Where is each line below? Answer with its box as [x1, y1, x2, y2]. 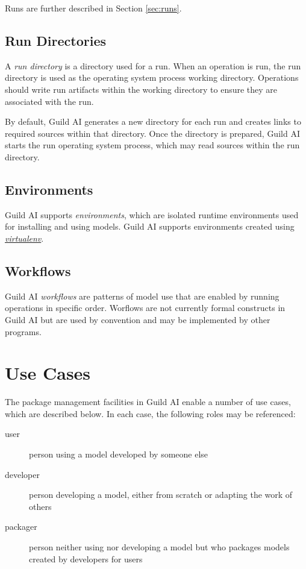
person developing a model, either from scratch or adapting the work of [29, 488, 293, 501]
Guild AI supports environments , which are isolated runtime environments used [5, 208, 299, 221]
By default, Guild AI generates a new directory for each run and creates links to [5, 115, 301, 128]
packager [5, 520, 37, 533]
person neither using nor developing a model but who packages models [29, 540, 290, 553]
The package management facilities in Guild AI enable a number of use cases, [5, 395, 291, 408]
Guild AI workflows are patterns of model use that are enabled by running [5, 289, 279, 302]
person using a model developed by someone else [29, 448, 208, 461]
